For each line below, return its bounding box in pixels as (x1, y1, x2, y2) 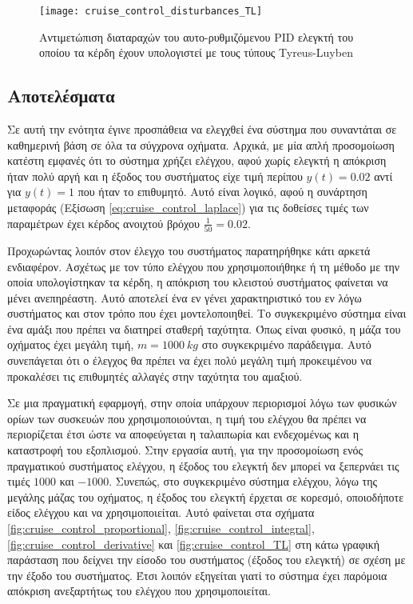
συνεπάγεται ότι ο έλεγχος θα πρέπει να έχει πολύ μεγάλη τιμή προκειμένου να (7, 352, 371, 369)
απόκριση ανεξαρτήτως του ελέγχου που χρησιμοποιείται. (7, 582, 271, 599)
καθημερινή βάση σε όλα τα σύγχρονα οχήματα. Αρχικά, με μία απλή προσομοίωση (7, 136, 395, 153)
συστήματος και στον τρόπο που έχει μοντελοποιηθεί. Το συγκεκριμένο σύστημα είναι (7, 305, 407, 322)
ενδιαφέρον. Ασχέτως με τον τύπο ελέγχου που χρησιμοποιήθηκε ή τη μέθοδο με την (7, 258, 400, 274)
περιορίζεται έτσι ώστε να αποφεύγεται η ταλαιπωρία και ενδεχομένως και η (7, 426, 359, 442)
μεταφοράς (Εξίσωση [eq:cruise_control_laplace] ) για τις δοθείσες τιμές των (7, 199, 369, 216)
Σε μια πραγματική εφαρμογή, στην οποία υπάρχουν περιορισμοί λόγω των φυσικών (7, 394, 397, 411)
